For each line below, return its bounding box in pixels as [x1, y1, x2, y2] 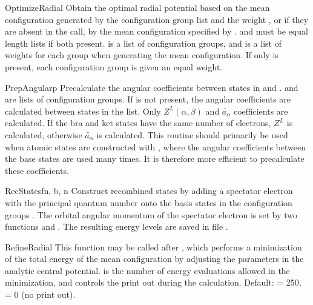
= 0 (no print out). [5, 288, 76, 301]
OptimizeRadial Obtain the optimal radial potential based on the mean [5, 1, 270, 13]
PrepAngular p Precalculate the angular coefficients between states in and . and [5, 81, 298, 93]
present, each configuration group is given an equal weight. [5, 60, 223, 73]
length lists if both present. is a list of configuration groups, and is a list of [5, 36, 282, 49]
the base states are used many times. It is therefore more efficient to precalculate [5, 152, 305, 165]
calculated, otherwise [5, 128, 82, 141]
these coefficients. [5, 164, 69, 176]
